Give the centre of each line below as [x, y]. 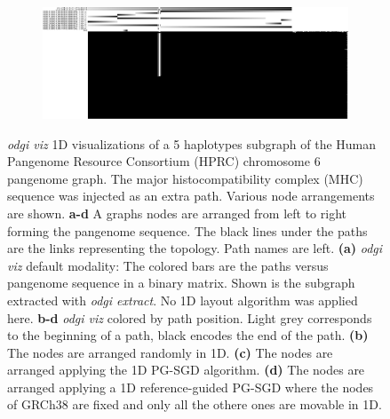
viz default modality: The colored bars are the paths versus [168, 265]
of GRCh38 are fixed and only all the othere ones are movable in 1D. [195, 404]
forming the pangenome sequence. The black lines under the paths [187, 230]
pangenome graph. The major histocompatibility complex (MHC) [185, 178]
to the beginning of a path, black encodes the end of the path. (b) [188, 335]
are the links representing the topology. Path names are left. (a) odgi [195, 248]
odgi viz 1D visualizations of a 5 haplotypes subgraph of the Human [192, 143]
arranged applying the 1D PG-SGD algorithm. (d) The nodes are [186, 370]
